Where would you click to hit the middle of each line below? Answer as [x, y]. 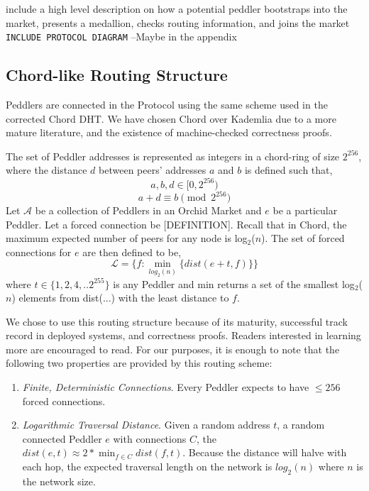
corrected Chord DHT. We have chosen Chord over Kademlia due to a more [171, 118]
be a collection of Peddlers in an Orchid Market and [148, 210]
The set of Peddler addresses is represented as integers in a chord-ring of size [173, 156]
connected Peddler [62, 438]
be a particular [305, 210]
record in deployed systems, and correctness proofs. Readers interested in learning [183, 335]
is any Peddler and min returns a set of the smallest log [234, 283]
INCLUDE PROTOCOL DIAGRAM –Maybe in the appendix [121, 37]
